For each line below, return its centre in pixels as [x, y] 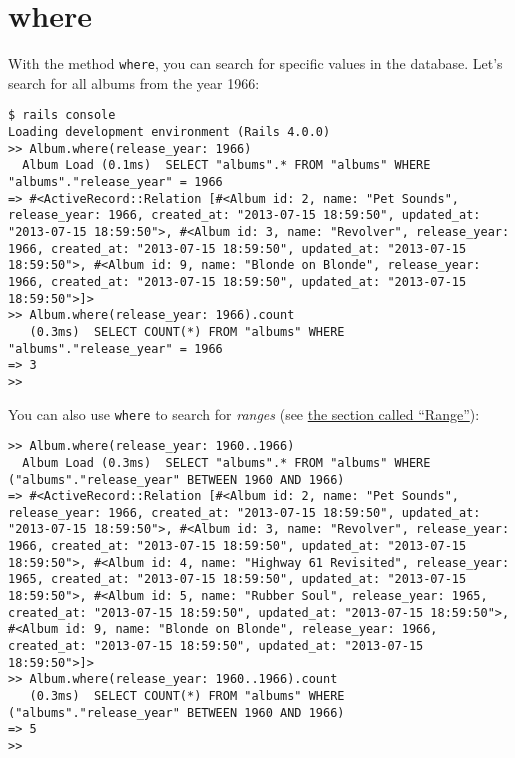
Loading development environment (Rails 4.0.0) [169, 132]
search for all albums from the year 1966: [134, 82]
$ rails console [62, 115]
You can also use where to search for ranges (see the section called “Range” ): [244, 413]
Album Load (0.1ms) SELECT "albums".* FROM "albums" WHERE [226, 165]
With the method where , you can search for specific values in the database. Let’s [255, 63]
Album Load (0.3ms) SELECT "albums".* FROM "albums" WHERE [226, 462]
